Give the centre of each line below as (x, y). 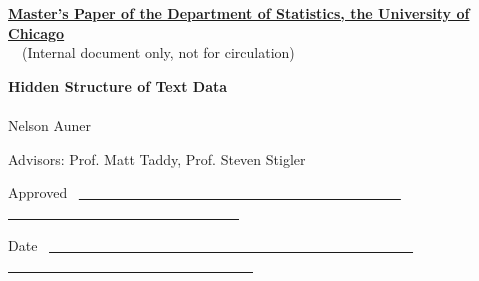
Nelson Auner (49, 124)
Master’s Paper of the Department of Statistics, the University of (239, 13)
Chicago (36, 32)
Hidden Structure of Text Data (118, 85)
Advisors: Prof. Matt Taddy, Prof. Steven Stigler (157, 158)
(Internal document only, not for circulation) (158, 52)
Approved (38, 192)
